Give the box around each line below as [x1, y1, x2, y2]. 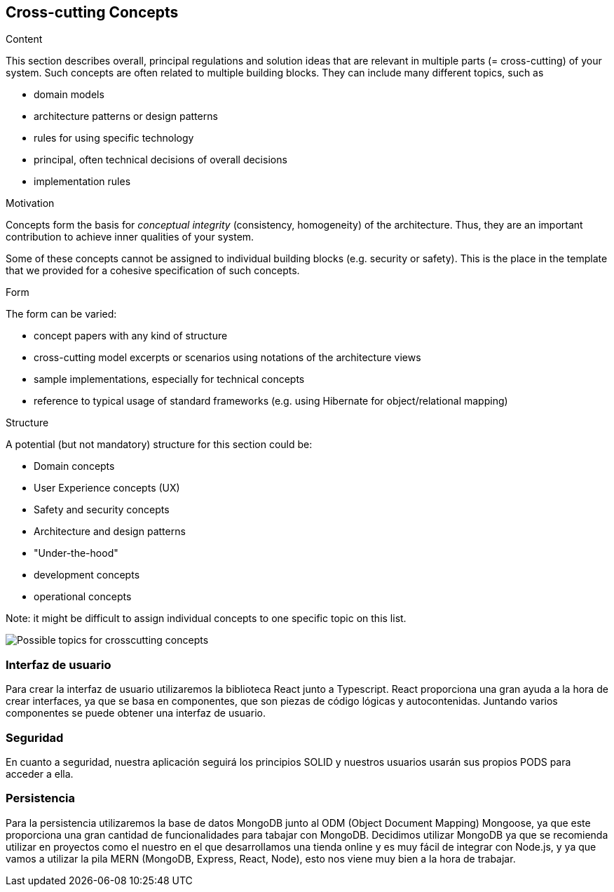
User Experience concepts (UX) [34, 482, 180, 494]
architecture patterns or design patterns [34, 110, 218, 123]
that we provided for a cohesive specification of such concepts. [6, 264, 300, 277]
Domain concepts [34, 460, 115, 473]
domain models [34, 88, 104, 101]
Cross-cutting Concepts [6, 4, 179, 21]
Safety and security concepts [34, 504, 170, 516]
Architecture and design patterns [34, 525, 186, 538]
